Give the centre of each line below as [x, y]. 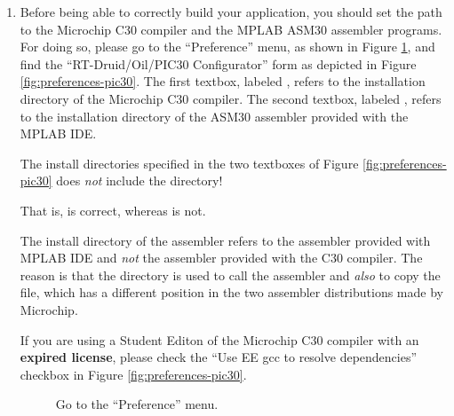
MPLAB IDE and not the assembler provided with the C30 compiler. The [221, 258]
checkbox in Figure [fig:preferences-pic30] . [133, 374]
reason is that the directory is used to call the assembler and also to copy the [230, 275]
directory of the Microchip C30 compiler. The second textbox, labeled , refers [231, 98]
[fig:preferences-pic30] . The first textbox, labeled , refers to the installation [223, 81]
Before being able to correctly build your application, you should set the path [231, 12]
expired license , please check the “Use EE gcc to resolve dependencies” [219, 357]
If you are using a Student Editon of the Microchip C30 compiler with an [219, 339]
